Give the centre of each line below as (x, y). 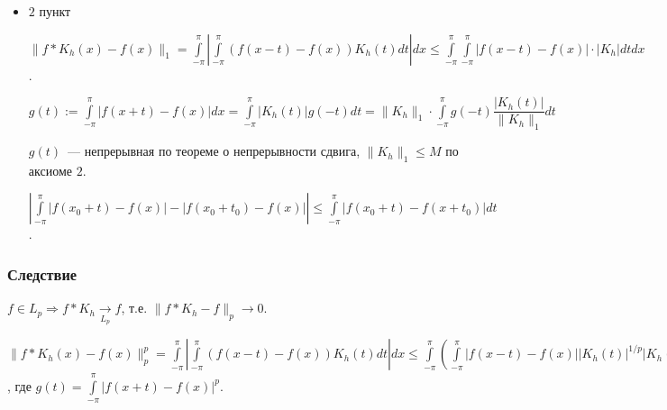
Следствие (42, 273)
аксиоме (50, 170)
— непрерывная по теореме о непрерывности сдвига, (214, 151)
